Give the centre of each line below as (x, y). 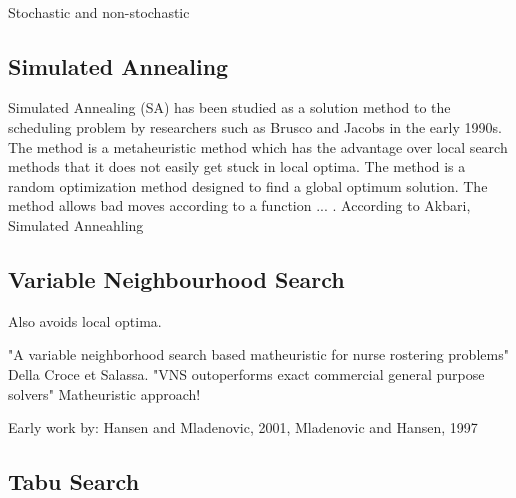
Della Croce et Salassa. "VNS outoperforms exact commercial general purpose (246, 373)
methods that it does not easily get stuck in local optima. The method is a (237, 166)
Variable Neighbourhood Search (176, 278)
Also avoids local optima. (85, 320)
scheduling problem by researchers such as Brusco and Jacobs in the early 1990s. (255, 126)
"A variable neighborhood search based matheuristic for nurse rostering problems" (258, 354)
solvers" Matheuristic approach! (104, 393)
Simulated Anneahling (76, 224)
